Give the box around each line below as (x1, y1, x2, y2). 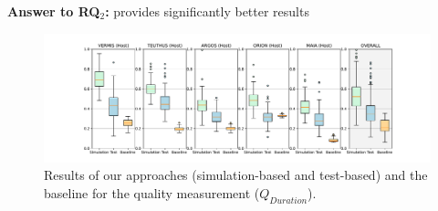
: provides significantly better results (105, 2, 309, 20)
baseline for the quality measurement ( (44, 183, 260, 202)
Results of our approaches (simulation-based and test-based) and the (44, 165, 428, 185)
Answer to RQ (7, 2, 100, 20)
